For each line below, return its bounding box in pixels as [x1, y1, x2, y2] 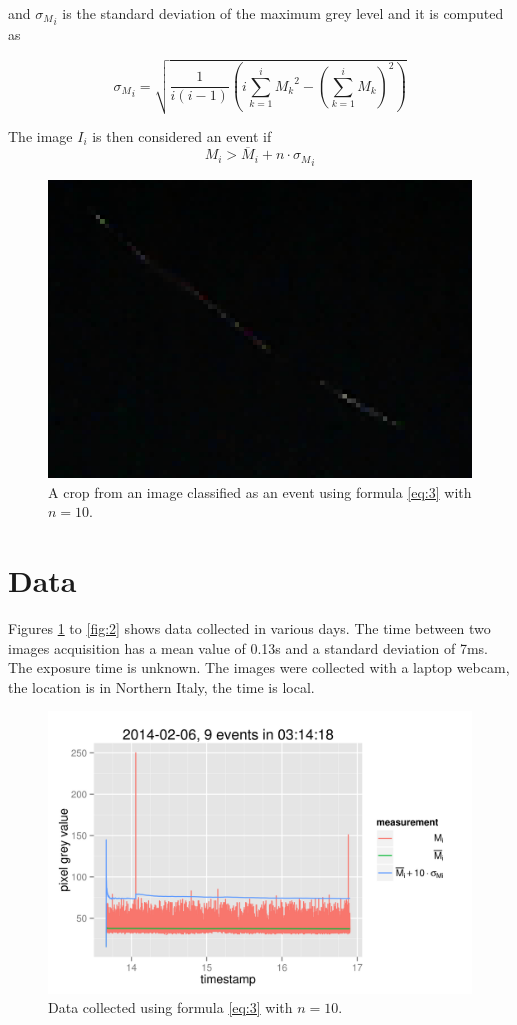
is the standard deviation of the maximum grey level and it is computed [62, 3, 504, 23]
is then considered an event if [92, 125, 272, 146]
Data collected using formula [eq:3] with [48, 997, 293, 1018]
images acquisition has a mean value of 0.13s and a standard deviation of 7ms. [8, 637, 488, 658]
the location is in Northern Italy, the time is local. [8, 676, 315, 697]
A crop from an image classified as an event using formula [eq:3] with [48, 481, 472, 502]
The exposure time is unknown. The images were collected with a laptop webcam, [8, 657, 510, 678]
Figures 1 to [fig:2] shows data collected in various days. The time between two [8, 617, 491, 638]
